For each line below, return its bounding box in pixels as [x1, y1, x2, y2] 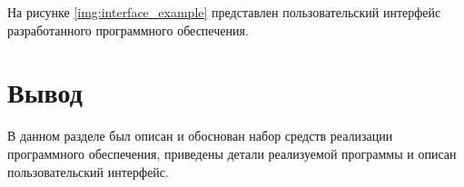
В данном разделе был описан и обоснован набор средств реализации [7, 126, 393, 145]
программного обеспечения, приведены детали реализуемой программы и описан [7, 143, 457, 162]
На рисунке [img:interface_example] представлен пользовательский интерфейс [7, 3, 441, 21]
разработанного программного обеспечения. [7, 20, 249, 39]
